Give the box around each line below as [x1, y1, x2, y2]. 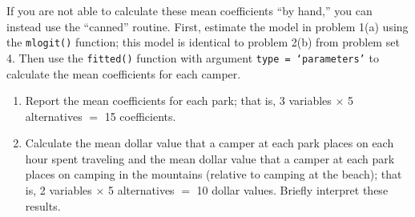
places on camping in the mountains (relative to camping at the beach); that [25, 166, 402, 183]
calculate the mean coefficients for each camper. [6, 65, 241, 82]
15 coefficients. [104, 107, 176, 124]
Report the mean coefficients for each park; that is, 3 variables [25, 92, 332, 109]
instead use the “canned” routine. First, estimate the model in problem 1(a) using [6, 18, 409, 34]
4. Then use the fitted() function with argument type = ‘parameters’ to [6, 49, 379, 66]
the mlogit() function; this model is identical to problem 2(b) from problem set [6, 34, 400, 50]
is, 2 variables [25, 182, 92, 199]
